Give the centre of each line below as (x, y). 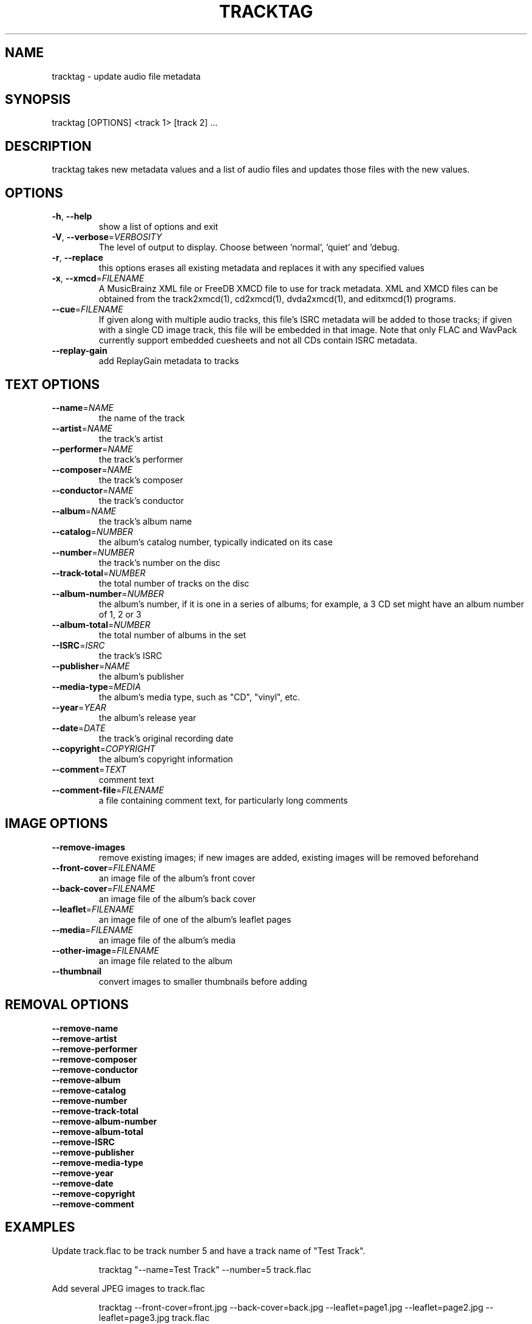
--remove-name (85, 1028)
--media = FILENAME (93, 929)
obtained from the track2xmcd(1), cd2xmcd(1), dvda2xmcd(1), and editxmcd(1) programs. (277, 299)
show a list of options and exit (159, 227)
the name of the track (142, 418)
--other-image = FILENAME (105, 950)
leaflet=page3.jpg (134, 1317)
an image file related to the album (165, 960)
